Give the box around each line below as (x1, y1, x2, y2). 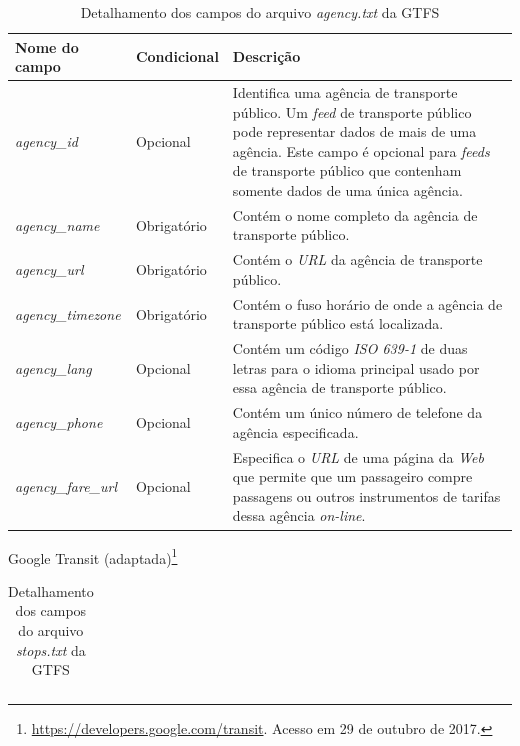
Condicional (135, 46, 219, 67)
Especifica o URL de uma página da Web (232, 446, 484, 467)
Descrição (232, 46, 301, 67)
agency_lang (15, 357, 92, 378)
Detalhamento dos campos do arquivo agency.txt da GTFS (80, 2, 440, 22)
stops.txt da (15, 639, 86, 660)
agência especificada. (232, 421, 359, 442)
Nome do (15, 36, 79, 57)
